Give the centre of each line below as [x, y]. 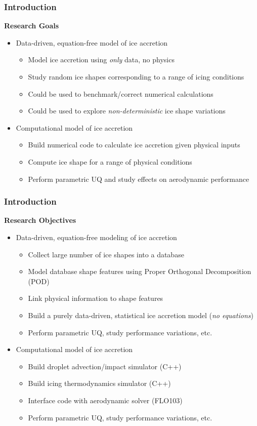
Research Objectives [40, 220]
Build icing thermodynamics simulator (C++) [99, 383]
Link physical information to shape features [96, 298]
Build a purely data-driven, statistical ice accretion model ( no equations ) [141, 315]
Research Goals [32, 26]
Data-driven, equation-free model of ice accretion [92, 42]
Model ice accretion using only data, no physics [101, 60]
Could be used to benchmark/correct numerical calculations [121, 93]
